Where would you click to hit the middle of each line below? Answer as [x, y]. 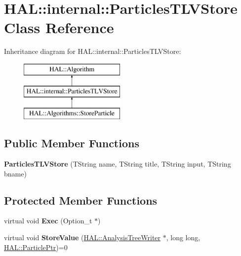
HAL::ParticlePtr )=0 [36, 247]
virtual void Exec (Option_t [48, 221]
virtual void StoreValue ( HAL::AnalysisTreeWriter [82, 237]
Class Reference [59, 27]
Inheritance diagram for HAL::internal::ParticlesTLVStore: [93, 51]
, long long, [183, 237]
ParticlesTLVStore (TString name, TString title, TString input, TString [118, 164]
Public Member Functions [72, 143]
